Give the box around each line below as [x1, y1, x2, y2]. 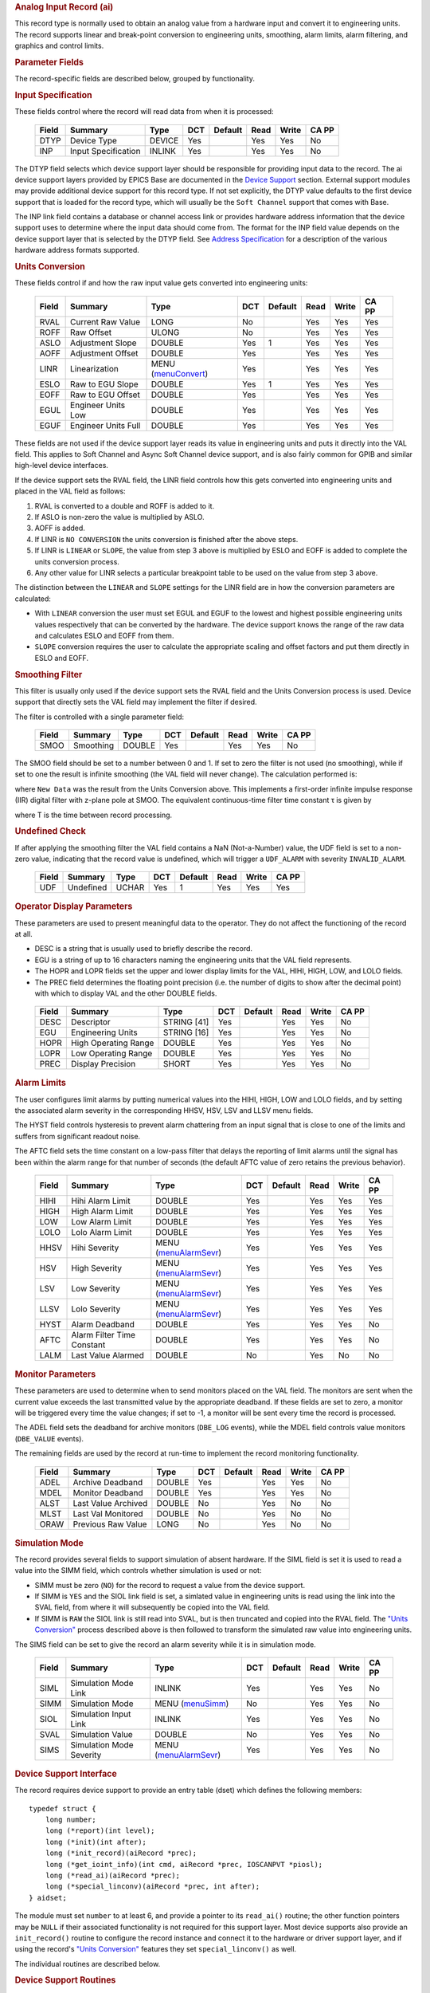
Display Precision [70, 1059, 136, 1070]
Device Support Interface [14, 1768, 117, 1779]
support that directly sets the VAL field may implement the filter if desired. [14, 698, 258, 707]
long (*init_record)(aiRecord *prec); [45, 1849, 197, 1857]
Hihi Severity [71, 1242, 119, 1253]
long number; [45, 1815, 96, 1824]
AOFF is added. [34, 523, 85, 533]
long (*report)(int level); [45, 1826, 155, 1835]
